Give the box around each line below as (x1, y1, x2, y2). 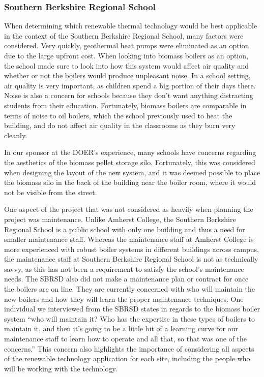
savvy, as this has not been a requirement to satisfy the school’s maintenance (4, 263, 244, 274)
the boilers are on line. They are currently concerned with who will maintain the (4, 284, 255, 294)
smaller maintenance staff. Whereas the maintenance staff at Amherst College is (4, 234, 254, 244)
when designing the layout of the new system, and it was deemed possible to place (4, 167, 260, 177)
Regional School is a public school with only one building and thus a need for (4, 224, 245, 234)
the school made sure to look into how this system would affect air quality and (4, 60, 249, 71)
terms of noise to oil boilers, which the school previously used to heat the (4, 110, 232, 120)
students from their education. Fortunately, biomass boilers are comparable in (4, 100, 247, 110)
